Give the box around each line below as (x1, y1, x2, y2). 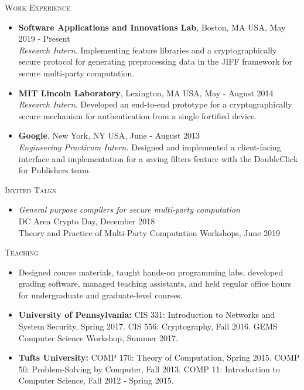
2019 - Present (18, 32, 70, 45)
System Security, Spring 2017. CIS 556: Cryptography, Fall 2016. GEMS (18, 320, 278, 332)
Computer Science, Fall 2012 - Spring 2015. (18, 374, 174, 386)
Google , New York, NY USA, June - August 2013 (18, 129, 200, 142)
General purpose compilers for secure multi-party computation (18, 203, 240, 216)
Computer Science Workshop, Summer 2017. (18, 331, 178, 344)
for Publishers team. (18, 164, 91, 176)
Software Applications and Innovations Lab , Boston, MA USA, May (18, 21, 286, 33)
